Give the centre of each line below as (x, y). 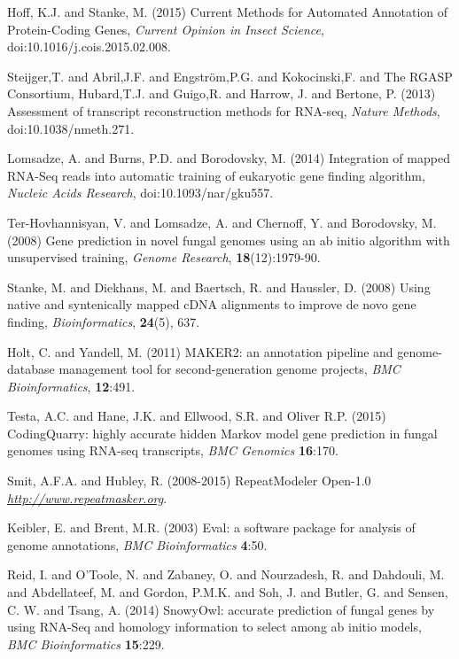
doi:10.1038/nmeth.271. (71, 128)
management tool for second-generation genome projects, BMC (229, 369)
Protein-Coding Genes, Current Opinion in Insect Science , (166, 29)
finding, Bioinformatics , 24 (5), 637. (104, 321)
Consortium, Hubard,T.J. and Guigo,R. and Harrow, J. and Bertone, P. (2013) (222, 93)
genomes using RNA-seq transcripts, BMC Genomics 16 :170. (173, 450)
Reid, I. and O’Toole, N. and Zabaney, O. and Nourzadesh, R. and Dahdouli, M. (226, 574)
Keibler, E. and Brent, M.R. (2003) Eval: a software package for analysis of (211, 527)
